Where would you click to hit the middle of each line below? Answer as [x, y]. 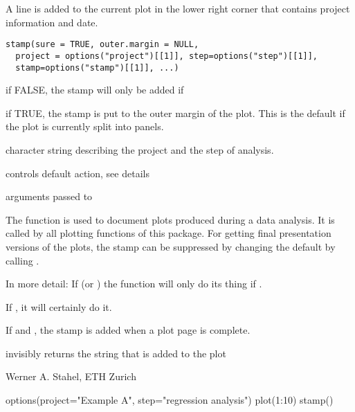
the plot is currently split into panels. [85, 126]
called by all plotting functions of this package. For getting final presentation [169, 233]
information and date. [52, 22]
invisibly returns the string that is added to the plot [116, 353]
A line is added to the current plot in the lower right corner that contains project [178, 8]
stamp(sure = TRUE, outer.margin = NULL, [102, 45]
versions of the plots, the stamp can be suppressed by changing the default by [171, 246]
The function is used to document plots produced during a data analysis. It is [170, 219]
